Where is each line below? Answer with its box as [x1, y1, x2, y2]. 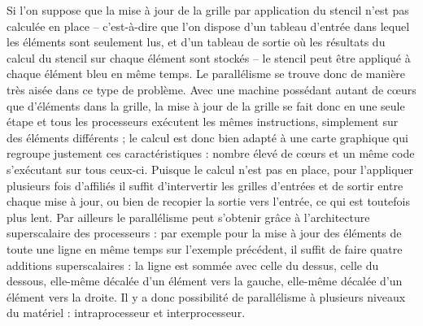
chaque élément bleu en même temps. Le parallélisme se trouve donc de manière [7, 65, 406, 82]
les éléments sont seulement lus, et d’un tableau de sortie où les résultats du [7, 33, 386, 50]
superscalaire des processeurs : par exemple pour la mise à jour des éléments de [7, 224, 402, 241]
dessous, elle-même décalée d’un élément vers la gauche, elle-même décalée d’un [7, 272, 403, 289]
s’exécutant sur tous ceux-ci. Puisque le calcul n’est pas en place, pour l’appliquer [7, 160, 414, 177]
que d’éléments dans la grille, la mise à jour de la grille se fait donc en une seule [7, 97, 405, 114]
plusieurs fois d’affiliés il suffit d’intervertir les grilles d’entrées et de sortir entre [7, 176, 403, 193]
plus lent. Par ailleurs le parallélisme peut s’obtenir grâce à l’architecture [7, 208, 370, 225]
